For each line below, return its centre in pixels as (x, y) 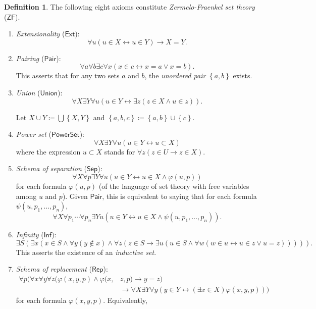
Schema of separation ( (51, 168)
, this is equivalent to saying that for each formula (179, 196)
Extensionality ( (40, 34)
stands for (120, 151)
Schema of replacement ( (54, 269)
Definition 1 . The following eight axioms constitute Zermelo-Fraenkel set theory (129, 7)
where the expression (48, 151)
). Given (75, 196)
